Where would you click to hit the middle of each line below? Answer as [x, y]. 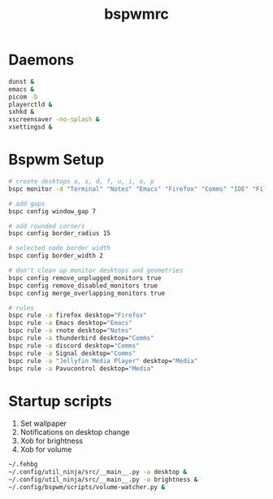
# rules [22, 308]
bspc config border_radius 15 [60, 234]
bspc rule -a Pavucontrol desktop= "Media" [81, 368]
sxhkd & [22, 112]
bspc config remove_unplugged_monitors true [85, 278]
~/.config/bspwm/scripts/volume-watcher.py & [87, 487]
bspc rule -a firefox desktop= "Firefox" [78, 315]
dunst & [22, 81]
